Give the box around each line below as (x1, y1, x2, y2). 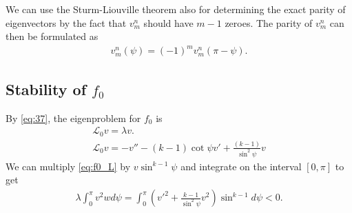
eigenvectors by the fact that (6, 15, 127, 30)
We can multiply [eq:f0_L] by (6, 159, 131, 173)
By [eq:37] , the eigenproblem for (6, 110, 141, 125)
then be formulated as (6, 29, 99, 43)
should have (143, 15, 194, 30)
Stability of (6, 78, 87, 99)
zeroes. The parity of (225, 15, 313, 30)
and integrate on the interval (180, 159, 302, 173)
